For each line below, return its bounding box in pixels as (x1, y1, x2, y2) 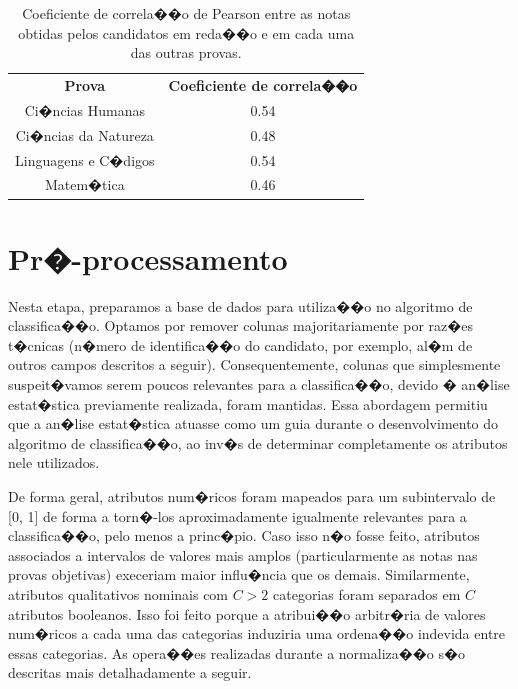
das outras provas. (130, 42, 242, 63)
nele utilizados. (8, 452, 100, 473)
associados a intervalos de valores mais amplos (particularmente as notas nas (8, 544, 478, 565)
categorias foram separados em (273, 583, 461, 604)
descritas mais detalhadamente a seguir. (8, 662, 252, 683)
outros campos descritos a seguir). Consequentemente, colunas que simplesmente (8, 354, 501, 375)
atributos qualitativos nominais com (8, 583, 229, 604)
